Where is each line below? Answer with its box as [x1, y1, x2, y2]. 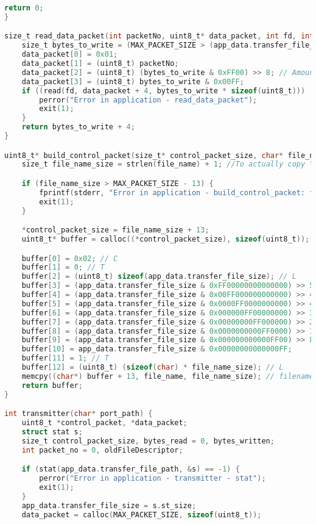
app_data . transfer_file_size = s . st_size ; [21, 501, 197, 510]
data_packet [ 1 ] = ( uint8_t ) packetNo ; [21, 59, 179, 68]
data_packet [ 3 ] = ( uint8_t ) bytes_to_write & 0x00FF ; [21, 77, 244, 86]
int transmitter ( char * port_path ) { [4, 409, 153, 418]
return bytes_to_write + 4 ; [21, 123, 135, 132]
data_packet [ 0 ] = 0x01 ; [21, 50, 118, 59]
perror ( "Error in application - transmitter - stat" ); [39, 474, 266, 483]
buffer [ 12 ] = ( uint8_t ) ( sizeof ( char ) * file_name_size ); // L [21, 363, 284, 372]
